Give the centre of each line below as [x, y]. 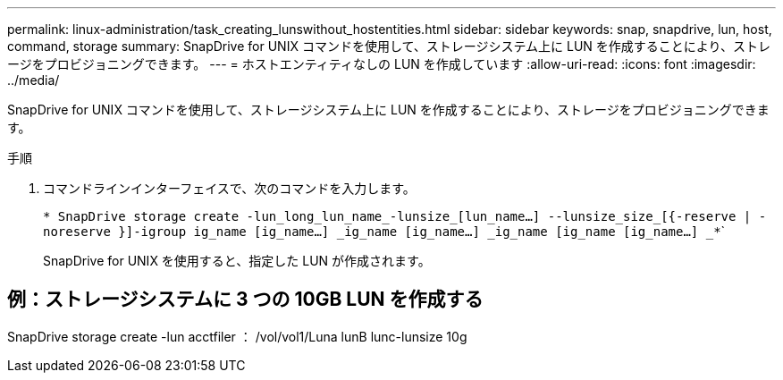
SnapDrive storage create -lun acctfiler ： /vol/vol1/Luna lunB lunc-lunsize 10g [237, 336]
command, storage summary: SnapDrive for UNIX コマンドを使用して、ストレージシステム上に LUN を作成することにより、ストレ [389, 46]
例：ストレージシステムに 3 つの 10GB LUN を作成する [245, 300]
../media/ [34, 80]
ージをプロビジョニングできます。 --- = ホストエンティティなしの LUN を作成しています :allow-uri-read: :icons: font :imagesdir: [382, 64]
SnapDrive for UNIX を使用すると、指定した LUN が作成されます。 [237, 261]
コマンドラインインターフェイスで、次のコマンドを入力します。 [229, 188]
